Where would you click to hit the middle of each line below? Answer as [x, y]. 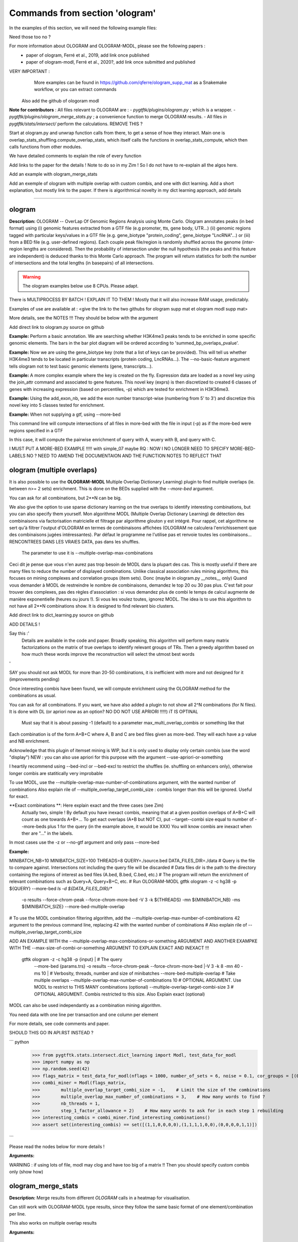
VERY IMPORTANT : [30, 71]
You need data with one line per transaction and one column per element [84, 1014]
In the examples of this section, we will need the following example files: [83, 28]
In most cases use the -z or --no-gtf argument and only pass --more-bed [84, 843]
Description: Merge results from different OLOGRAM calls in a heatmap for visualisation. [100, 1198]
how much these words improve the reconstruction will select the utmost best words [108, 654]
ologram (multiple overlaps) [53, 470]
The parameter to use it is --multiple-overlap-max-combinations [87, 553]
